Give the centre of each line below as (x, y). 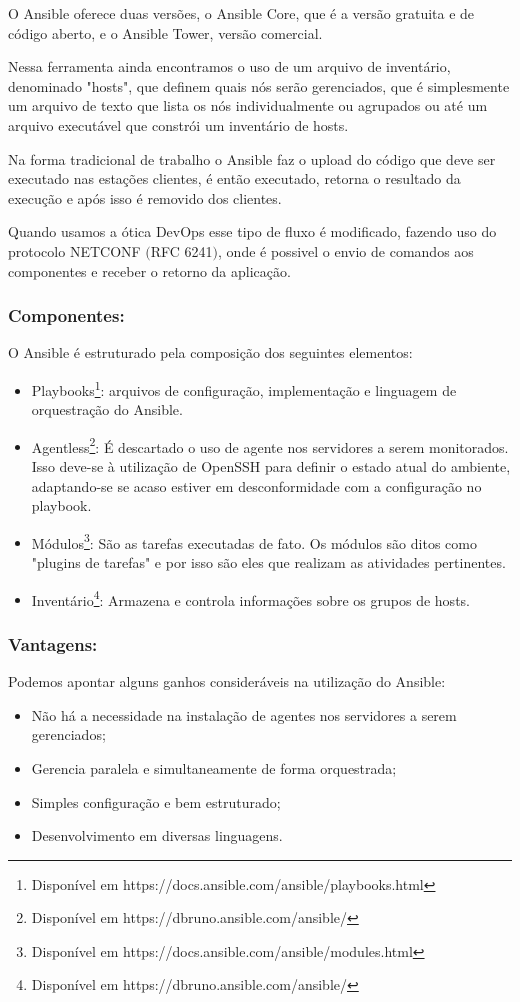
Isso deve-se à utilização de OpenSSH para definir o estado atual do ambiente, (271, 466)
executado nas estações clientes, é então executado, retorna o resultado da (234, 178)
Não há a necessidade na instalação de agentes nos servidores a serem (244, 714)
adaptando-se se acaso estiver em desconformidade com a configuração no (256, 485)
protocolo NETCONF (74, 250)
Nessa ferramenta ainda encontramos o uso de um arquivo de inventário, (229, 66)
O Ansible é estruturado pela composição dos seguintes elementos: (210, 352)
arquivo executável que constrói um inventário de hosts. (178, 124)
